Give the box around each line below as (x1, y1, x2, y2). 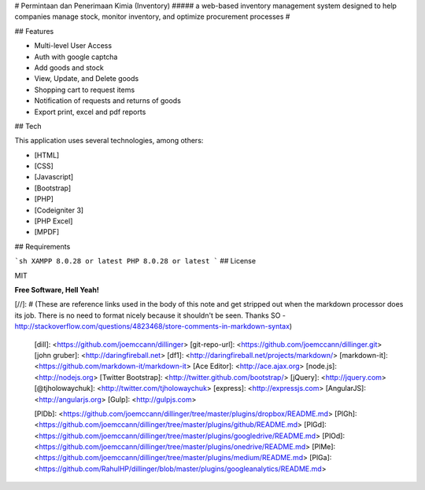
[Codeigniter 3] (34, 205, 84, 215)
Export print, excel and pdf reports (34, 107, 146, 116)
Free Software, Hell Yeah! (14, 285, 100, 294)
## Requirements (14, 241, 71, 251)
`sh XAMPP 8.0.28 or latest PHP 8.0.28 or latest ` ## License (14, 256, 256, 266)
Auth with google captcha (34, 52, 118, 61)
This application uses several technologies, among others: (14, 136, 204, 146)
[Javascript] (34, 172, 74, 182)
